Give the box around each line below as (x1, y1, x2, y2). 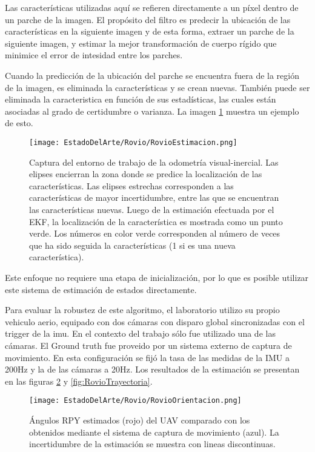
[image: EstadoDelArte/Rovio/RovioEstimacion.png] (29, 138, 237, 147)
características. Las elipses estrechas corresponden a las (29, 179, 234, 192)
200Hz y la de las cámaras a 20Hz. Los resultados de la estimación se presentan (5, 363, 300, 376)
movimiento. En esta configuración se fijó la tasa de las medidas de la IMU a (5, 351, 290, 363)
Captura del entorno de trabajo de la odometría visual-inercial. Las (29, 155, 279, 168)
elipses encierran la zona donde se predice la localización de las (29, 167, 262, 180)
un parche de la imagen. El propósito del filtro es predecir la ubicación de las (5, 13, 291, 25)
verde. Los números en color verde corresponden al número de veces (29, 227, 280, 240)
